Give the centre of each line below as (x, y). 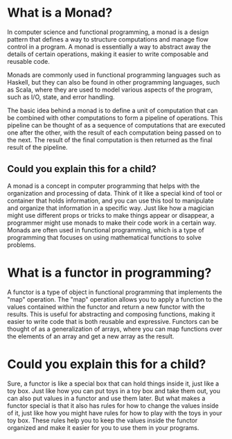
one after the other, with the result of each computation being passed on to (114, 132)
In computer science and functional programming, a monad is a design (108, 32)
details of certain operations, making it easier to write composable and (108, 54)
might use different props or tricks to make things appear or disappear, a (111, 215)
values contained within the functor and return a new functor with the (106, 307)
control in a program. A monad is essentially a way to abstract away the (109, 46)
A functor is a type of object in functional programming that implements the (115, 292)
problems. (21, 245)
